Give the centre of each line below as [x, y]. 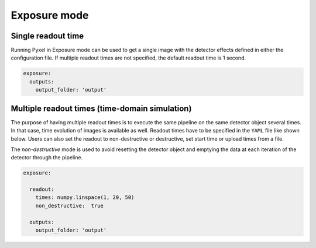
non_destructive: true [69, 205]
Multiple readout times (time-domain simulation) [101, 108]
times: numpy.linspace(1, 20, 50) [85, 198]
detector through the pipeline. [47, 158]
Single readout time [47, 36]
